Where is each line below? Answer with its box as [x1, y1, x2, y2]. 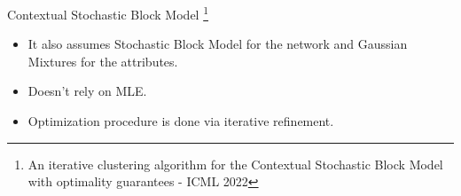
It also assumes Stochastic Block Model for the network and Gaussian [27, 35, 408, 53]
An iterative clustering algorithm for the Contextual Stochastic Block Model [27, 154, 443, 173]
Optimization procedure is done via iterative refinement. [27, 112, 334, 130]
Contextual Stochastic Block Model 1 [7, 3, 209, 23]
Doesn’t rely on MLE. [27, 82, 147, 100]
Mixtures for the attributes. [27, 51, 178, 70]
